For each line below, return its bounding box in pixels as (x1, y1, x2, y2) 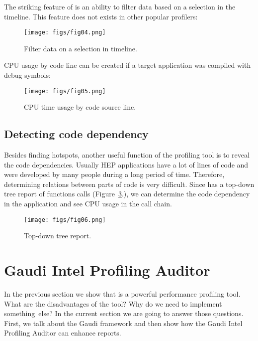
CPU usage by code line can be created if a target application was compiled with (4, 60, 251, 70)
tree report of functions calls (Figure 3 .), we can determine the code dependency (4, 188, 250, 199)
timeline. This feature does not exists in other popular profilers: (4, 11, 198, 21)
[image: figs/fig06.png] (24, 216, 106, 223)
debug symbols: (4, 70, 51, 80)
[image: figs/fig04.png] (24, 29, 106, 36)
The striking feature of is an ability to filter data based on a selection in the (4, 1, 236, 11)
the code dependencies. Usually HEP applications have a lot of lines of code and (4, 159, 249, 170)
